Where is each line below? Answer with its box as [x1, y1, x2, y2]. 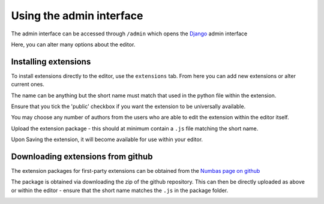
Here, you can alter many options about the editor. [11, 41, 136, 48]
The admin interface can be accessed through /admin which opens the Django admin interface [11, 30, 248, 37]
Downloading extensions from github [11, 152, 153, 161]
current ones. [11, 81, 45, 88]
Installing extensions [11, 56, 91, 67]
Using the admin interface [11, 9, 143, 22]
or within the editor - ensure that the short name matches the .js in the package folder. [11, 187, 229, 194]
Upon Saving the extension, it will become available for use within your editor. [11, 136, 203, 143]
